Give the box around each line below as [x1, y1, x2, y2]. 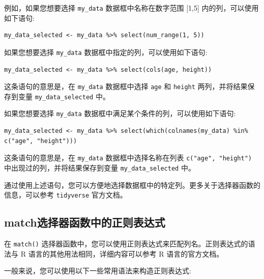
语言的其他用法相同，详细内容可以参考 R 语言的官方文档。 [28, 248, 224, 259]
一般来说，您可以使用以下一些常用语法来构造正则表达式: [4, 265, 191, 276]
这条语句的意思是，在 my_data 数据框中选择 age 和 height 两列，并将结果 [4, 81, 248, 92]
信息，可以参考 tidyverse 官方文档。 [4, 189, 127, 200]
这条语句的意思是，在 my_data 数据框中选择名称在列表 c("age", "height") [4, 152, 252, 163]
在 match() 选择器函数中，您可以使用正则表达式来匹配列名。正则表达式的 [4, 238, 248, 249]
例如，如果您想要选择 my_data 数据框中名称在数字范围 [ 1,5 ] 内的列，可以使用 [4, 3, 259, 13]
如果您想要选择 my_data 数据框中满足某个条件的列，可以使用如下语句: [4, 108, 236, 119]
